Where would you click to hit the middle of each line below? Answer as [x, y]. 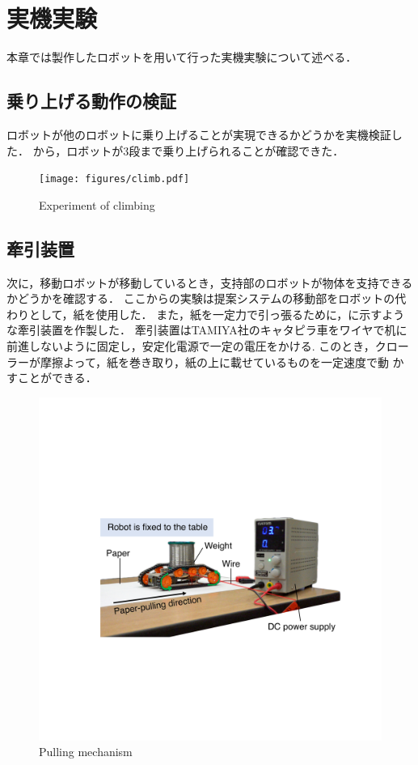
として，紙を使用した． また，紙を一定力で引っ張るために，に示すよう [217, 314]
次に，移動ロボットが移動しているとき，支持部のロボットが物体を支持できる [210, 282]
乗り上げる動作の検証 [91, 101]
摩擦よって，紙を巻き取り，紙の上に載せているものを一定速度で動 [214, 361]
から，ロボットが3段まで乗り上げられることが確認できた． [188, 150]
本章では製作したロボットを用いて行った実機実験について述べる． [182, 57]
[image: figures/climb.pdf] [114, 179]
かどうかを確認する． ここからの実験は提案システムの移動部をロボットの [201, 298]
